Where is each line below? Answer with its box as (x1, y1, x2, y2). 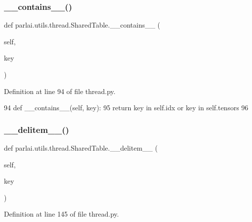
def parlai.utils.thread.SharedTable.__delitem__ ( (4, 143, 158, 153)
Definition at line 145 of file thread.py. (4, 209, 119, 219)
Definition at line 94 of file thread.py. (4, 86, 115, 96)
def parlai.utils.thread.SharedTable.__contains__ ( (4, 20, 161, 30)
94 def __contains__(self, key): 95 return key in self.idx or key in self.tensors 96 (4, 102, 249, 113)
